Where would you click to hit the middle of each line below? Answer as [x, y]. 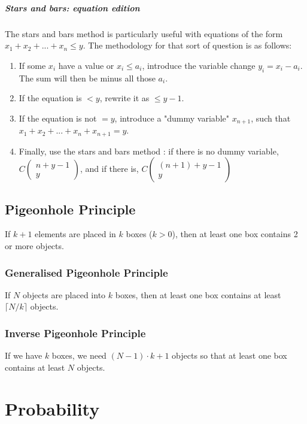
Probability [52, 408]
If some [32, 65]
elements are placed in [75, 234]
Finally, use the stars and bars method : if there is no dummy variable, [149, 151]
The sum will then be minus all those [87, 78]
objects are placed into [64, 294]
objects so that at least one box [230, 355]
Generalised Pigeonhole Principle [86, 272]
